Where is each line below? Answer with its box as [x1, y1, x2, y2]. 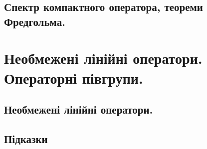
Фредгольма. [4, 13, 65, 29]
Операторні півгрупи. [4, 67, 143, 88]
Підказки [4, 131, 48, 146]
